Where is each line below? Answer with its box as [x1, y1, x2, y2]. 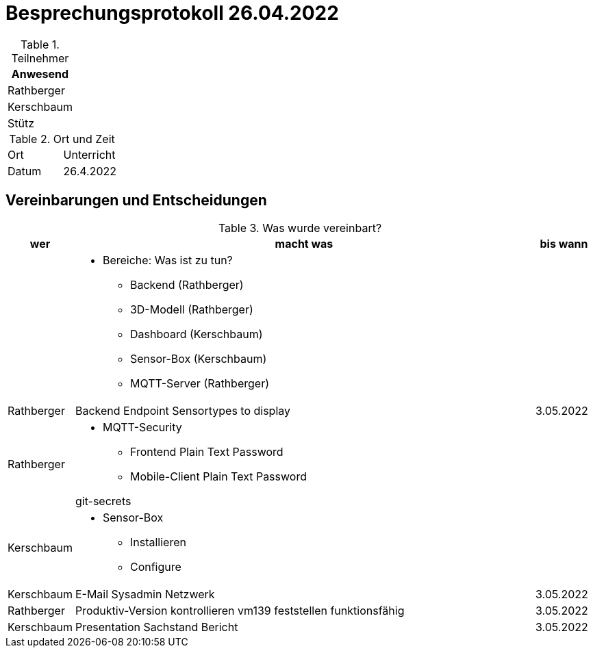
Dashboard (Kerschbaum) [129, 326, 263, 341]
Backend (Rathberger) [129, 277, 244, 292]
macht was [275, 236, 333, 251]
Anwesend [11, 66, 69, 81]
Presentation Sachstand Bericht [75, 619, 238, 634]
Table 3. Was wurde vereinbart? [218, 220, 382, 235]
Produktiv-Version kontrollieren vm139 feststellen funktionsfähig [75, 603, 405, 617]
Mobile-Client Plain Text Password [129, 469, 307, 483]
